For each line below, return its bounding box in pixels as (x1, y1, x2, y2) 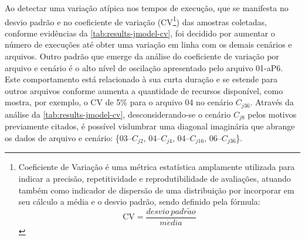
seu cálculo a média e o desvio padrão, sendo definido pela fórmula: (18, 195, 260, 208)
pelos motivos (248, 108, 297, 120)
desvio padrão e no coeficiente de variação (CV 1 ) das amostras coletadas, (5, 14, 267, 28)
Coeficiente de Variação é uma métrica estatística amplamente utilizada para (18, 161, 295, 173)
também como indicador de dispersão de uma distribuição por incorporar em (18, 184, 294, 196)
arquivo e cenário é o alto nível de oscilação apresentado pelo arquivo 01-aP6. (5, 61, 283, 74)
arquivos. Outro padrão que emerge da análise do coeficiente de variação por (5, 50, 279, 62)
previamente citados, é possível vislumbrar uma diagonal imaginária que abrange (5, 120, 295, 132)
